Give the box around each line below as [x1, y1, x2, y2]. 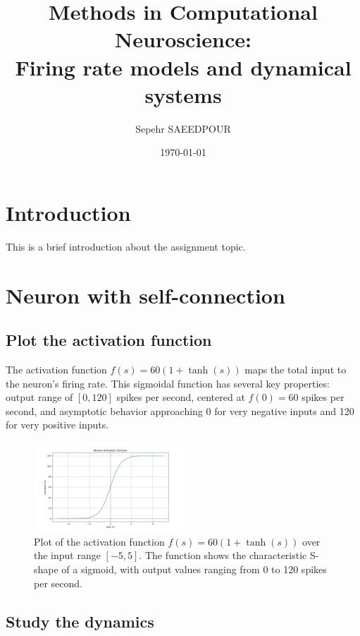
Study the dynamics [6, 610, 154, 632]
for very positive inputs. [6, 417, 109, 432]
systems [144, 80, 222, 109]
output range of [6, 390, 73, 404]
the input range [34, 548, 101, 563]
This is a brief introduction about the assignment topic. [6, 239, 246, 253]
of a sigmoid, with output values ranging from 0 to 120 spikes [61, 561, 327, 576]
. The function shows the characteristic [139, 548, 307, 563]
